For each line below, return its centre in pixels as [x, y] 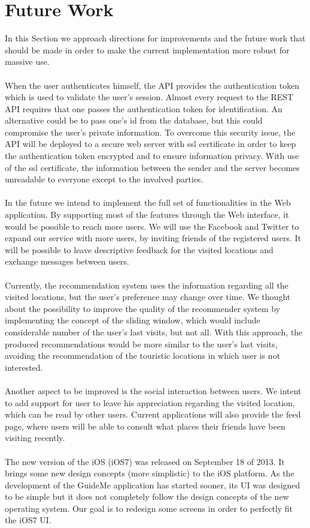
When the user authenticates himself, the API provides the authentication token [152, 85]
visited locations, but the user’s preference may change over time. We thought [148, 297]
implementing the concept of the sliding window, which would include [133, 320]
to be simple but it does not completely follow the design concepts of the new [147, 496]
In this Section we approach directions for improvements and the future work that [155, 38]
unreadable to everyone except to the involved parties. [104, 179]
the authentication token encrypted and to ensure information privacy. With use [152, 156]
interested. [24, 367]
